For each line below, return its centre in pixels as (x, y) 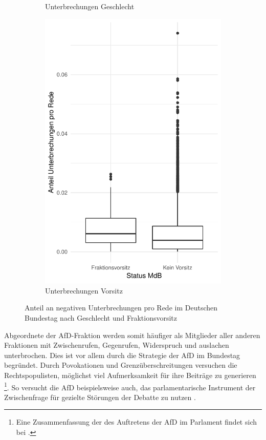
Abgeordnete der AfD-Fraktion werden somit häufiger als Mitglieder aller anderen (132, 335)
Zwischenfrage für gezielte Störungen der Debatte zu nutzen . (100, 397)
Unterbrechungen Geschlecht (90, 6)
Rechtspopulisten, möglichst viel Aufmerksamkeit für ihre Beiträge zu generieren (130, 375)
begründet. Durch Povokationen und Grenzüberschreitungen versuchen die (121, 365)
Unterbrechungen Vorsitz (84, 290)
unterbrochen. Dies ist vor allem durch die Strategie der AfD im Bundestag (122, 355)
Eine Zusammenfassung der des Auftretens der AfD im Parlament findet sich (136, 422)
